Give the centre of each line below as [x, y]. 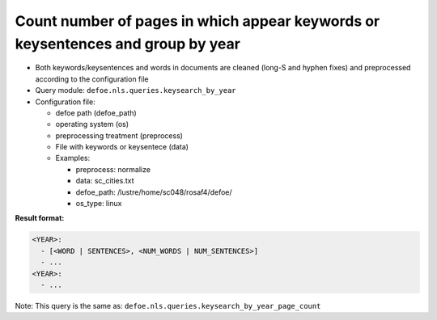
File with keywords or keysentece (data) [122, 147]
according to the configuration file [92, 79]
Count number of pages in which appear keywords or [197, 21]
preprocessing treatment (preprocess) [119, 135]
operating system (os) [92, 124]
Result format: [40, 218]
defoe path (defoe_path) [96, 112]
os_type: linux [99, 204]
